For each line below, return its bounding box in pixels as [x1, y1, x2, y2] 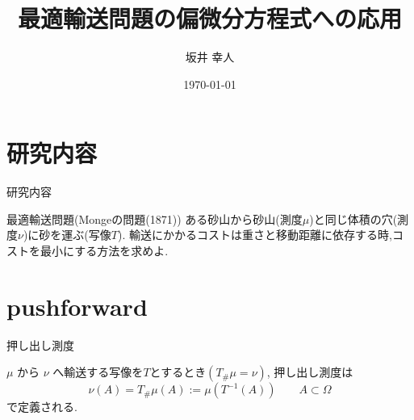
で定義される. [6, 398, 77, 415]
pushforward [6, 289, 148, 322]
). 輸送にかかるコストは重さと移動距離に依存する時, [118, 226, 392, 243]
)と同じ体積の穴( [309, 210, 398, 227]
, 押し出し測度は [266, 363, 353, 380]
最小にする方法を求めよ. [40, 242, 169, 259]
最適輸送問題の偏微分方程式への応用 [17, 2, 402, 35]
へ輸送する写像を [52, 363, 144, 380]
